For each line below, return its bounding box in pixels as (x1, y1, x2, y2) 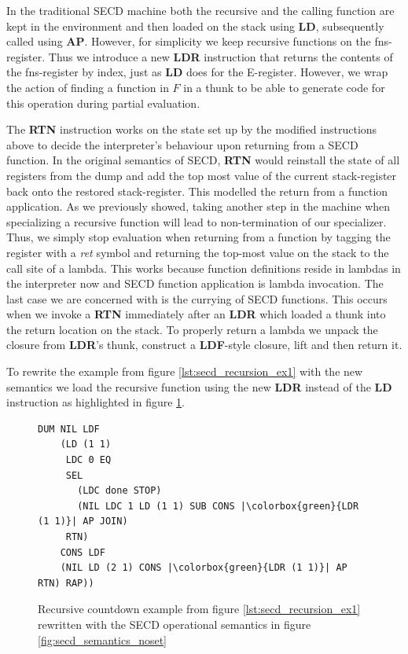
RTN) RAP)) (38, 577, 94, 589)
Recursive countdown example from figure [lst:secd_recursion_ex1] (38, 601, 361, 617)
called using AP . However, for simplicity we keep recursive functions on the (6, 33, 371, 50)
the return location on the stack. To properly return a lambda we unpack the (6, 321, 378, 337)
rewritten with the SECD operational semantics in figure (38, 615, 311, 632)
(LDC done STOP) (77, 485, 162, 497)
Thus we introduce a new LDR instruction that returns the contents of (48, 48, 393, 64)
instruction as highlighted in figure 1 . (6, 394, 186, 410)
